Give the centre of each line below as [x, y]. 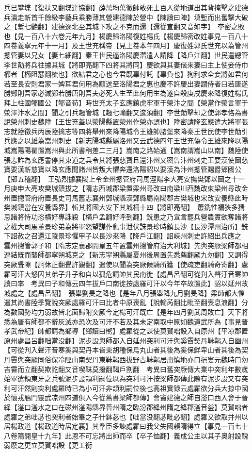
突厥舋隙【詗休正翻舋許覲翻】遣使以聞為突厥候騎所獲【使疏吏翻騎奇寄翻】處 [126, 264]
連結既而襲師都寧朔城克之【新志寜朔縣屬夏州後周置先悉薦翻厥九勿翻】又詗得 [126, 255]
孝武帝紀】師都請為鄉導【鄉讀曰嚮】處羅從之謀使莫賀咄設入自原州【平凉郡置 [126, 331]
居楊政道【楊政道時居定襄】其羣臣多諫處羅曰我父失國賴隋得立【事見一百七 [123, 426]
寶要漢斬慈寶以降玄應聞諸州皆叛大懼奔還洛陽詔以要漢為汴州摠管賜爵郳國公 [123, 169]
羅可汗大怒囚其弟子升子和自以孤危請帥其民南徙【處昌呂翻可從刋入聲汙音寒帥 [126, 274]
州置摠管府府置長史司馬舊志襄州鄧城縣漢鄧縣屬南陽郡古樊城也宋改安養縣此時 [126, 197]
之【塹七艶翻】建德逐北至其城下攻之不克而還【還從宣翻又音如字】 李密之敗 [124, 26]
